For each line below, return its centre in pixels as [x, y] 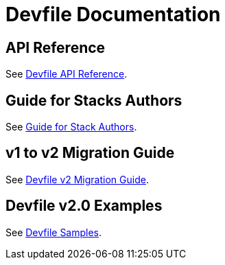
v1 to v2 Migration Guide [90, 153]
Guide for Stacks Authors [94, 100]
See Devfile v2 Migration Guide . [77, 179]
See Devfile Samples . [54, 232]
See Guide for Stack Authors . [71, 127]
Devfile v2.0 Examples [84, 206]
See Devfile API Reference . [67, 74]
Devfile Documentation [113, 14]
